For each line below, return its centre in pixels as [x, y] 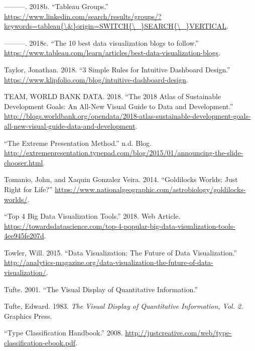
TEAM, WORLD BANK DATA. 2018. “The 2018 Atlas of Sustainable [113, 96]
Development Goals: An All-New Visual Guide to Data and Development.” [119, 106]
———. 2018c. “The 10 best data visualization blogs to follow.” [101, 42]
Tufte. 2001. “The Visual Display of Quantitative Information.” [101, 289]
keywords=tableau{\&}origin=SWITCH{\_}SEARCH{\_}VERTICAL [115, 26]
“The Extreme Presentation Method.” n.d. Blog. [78, 143]
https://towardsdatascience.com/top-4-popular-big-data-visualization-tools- [120, 226]
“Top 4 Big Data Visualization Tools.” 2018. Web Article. [92, 216]
